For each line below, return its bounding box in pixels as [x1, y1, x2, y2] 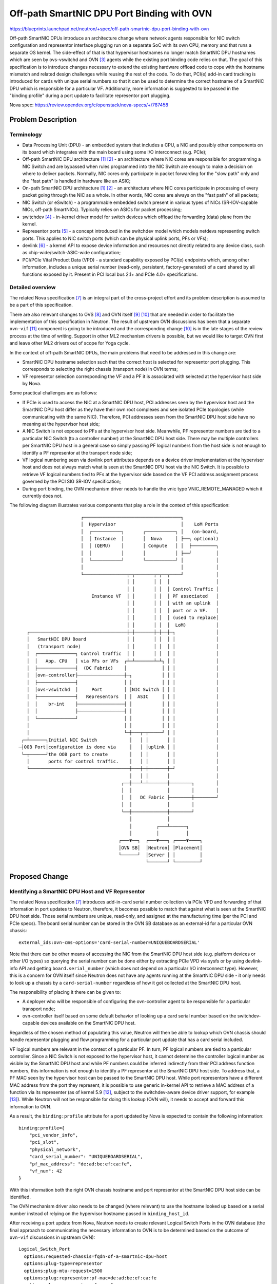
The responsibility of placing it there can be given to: [9, 989, 121, 995]
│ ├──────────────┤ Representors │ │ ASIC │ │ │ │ [26, 694, 219, 700]
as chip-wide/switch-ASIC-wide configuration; [22, 250, 121, 256]
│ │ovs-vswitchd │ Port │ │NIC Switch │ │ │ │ [26, 687, 219, 693]
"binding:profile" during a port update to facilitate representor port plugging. [9, 92, 171, 99]
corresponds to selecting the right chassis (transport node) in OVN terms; [22, 366, 178, 372]
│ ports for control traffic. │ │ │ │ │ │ [26, 759, 219, 764]
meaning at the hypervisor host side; [22, 421, 100, 427]
